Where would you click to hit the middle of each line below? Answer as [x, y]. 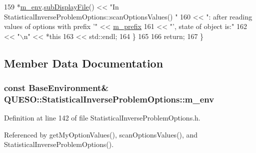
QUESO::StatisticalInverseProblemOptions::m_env [109, 99]
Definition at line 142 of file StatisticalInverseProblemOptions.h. [102, 118]
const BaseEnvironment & [56, 88]
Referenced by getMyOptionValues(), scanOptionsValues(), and [101, 134]
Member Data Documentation [84, 63]
